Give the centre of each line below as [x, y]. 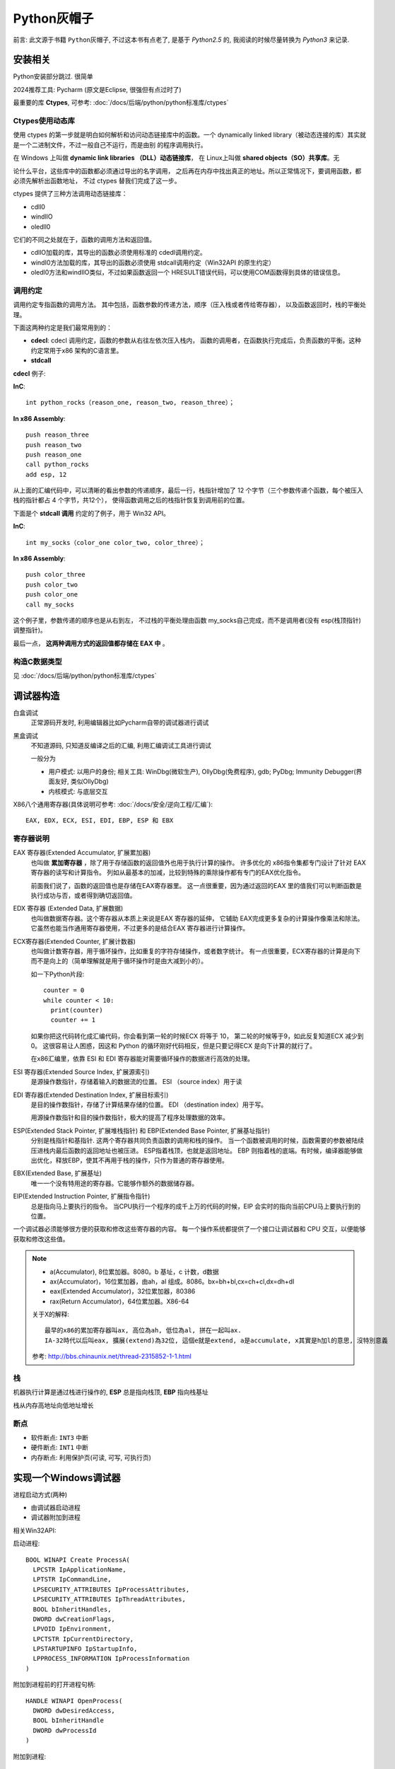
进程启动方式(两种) [40, 1494]
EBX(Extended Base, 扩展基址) [58, 1173]
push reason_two [54, 445]
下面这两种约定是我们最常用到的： [63, 327]
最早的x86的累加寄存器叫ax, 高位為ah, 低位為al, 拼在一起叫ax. [143, 1331]
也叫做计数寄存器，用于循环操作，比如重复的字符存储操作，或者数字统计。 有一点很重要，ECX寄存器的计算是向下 [196, 951]
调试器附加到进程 [55, 1517]
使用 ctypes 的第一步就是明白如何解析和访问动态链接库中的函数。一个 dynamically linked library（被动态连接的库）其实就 [190, 135]
